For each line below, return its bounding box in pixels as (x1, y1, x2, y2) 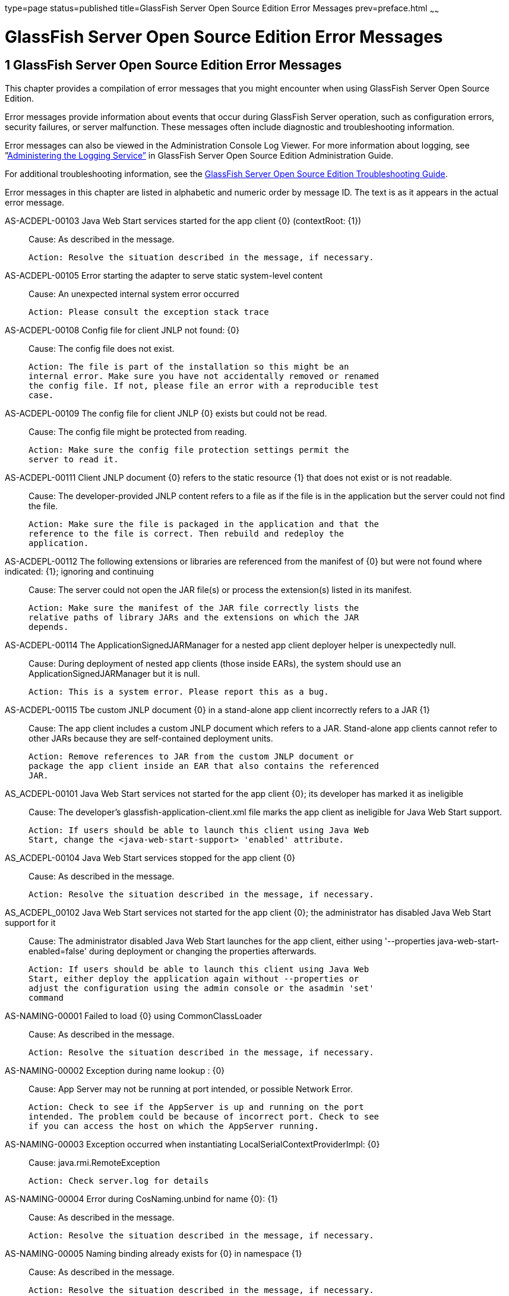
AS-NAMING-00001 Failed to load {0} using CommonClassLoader (5, 1010, 263, 1021)
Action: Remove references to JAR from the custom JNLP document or (29, 751, 354, 761)
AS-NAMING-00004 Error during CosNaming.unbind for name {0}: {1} (5, 1193, 278, 1204)
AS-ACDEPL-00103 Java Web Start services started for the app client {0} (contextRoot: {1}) (5, 215, 362, 226)
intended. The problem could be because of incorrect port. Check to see (29, 1111, 380, 1121)
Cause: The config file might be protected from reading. (29, 426, 247, 437)
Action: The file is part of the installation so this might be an (29, 361, 349, 371)
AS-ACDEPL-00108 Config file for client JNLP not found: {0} (5, 324, 240, 335)
